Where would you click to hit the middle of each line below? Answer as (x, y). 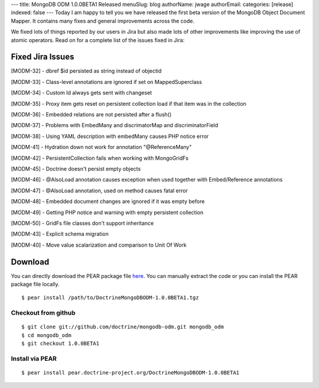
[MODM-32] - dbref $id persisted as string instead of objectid (86, 71)
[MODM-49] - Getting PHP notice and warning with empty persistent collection (107, 212)
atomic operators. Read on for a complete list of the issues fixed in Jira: (98, 40)
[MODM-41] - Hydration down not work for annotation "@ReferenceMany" (101, 147)
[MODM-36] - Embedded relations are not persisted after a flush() (91, 115)
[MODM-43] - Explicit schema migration (60, 234)
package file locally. (35, 284)
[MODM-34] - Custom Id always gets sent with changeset (82, 93)
